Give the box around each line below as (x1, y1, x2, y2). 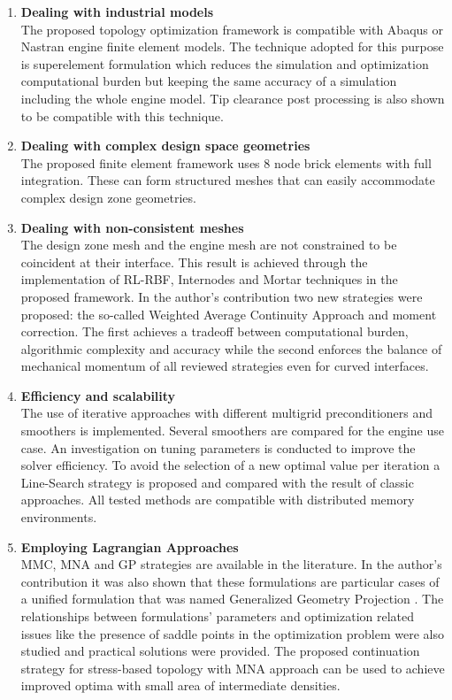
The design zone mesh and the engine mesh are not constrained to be (20, 235, 397, 254)
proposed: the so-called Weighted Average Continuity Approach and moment (20, 304, 437, 323)
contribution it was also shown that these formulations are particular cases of (20, 572, 440, 590)
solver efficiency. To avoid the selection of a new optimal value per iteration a (20, 456, 441, 474)
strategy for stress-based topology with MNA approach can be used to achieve (20, 658, 445, 677)
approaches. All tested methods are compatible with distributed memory (20, 490, 415, 509)
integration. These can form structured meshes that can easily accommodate (20, 171, 435, 189)
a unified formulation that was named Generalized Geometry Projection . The (20, 589, 444, 608)
